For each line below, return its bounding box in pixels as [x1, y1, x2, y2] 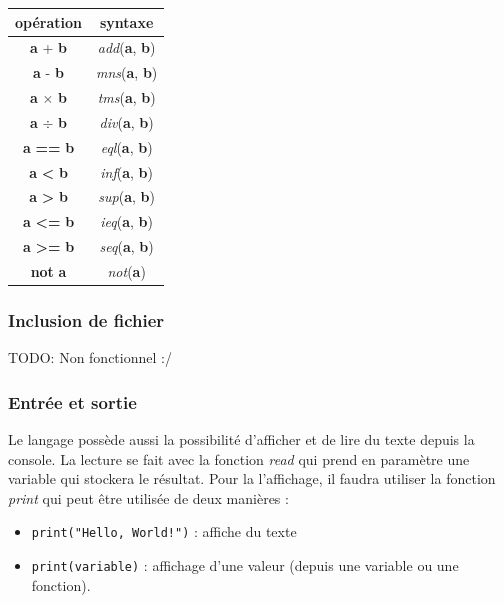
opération [15, 11, 83, 32]
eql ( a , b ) [100, 136, 153, 157]
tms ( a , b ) [97, 87, 156, 108]
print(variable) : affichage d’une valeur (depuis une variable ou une [31, 555, 459, 576]
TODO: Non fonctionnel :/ [8, 347, 172, 368]
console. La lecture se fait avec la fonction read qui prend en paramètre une [8, 448, 470, 469]
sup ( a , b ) [98, 186, 155, 207]
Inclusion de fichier [8, 307, 165, 332]
